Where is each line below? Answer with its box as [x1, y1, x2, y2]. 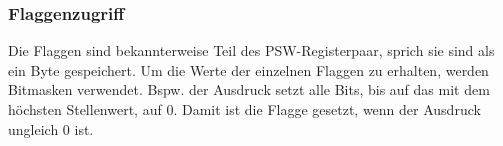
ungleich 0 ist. [8, 118, 94, 139]
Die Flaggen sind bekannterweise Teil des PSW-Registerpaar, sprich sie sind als [8, 40, 495, 61]
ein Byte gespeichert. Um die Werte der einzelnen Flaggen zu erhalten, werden [8, 59, 489, 80]
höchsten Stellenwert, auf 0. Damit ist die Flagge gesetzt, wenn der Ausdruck [8, 99, 481, 119]
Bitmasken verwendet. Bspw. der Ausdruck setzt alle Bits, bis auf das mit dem [8, 79, 490, 100]
